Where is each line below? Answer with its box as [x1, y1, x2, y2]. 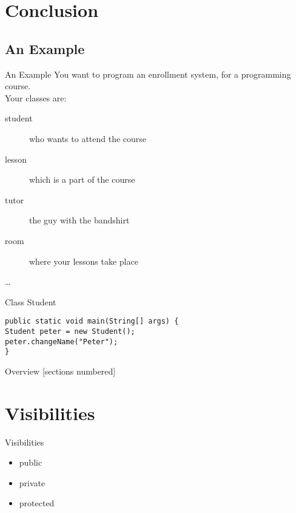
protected [19, 497, 55, 509]
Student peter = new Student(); [5, 327, 135, 336]
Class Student [5, 295, 56, 308]
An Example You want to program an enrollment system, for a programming [5, 67, 291, 80]
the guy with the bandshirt [29, 214, 130, 226]
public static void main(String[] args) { [5, 317, 179, 326]
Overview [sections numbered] [5, 364, 116, 377]
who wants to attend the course [29, 132, 147, 144]
